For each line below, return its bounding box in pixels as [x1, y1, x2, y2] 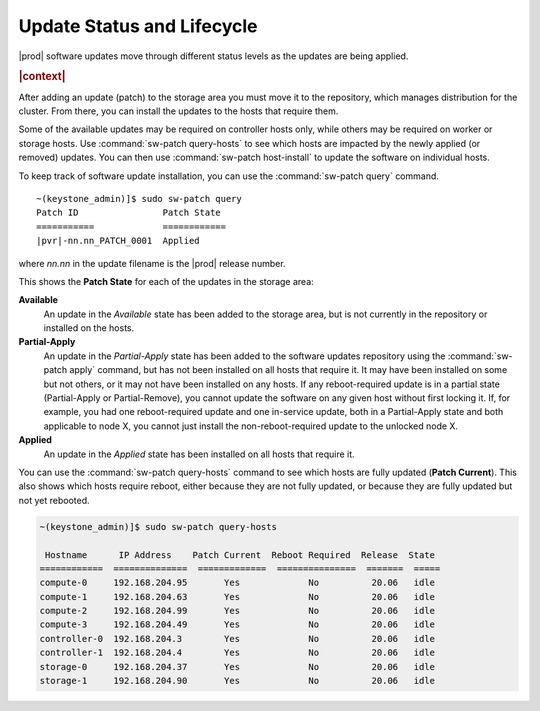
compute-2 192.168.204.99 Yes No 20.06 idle [39, 605, 435, 617]
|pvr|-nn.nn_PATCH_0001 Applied [36, 235, 200, 247]
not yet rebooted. [18, 494, 90, 506]
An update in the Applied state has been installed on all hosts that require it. [43, 448, 355, 460]
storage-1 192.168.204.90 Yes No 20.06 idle [39, 675, 435, 687]
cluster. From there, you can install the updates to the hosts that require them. [18, 105, 339, 117]
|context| [18, 70, 66, 84]
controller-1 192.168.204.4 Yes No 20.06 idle [39, 647, 435, 659]
